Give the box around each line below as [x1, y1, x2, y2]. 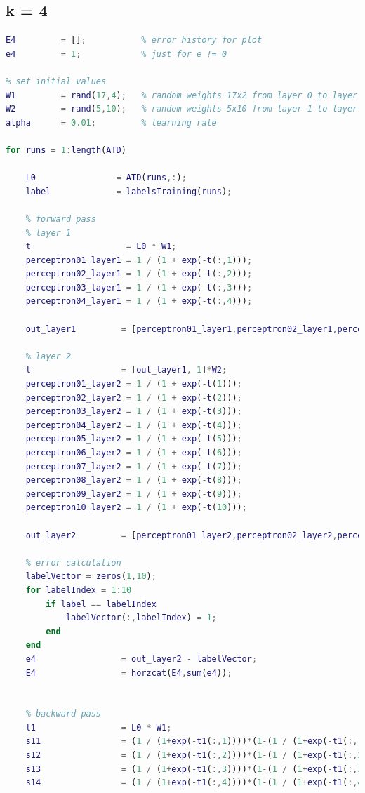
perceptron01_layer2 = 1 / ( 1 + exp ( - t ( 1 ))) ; [25, 379, 242, 389]
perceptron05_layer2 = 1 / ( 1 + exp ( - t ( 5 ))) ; [25, 434, 242, 444]
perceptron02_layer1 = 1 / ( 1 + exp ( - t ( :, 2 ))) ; [25, 269, 253, 279]
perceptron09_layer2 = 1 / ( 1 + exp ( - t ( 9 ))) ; [25, 488, 242, 499]
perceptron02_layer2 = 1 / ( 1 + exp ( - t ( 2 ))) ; [25, 392, 242, 403]
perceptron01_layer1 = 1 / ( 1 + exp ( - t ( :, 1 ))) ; [25, 255, 253, 265]
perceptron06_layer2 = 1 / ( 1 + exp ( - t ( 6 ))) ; [25, 448, 242, 458]
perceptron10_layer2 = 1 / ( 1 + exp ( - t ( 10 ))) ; [25, 502, 247, 513]
